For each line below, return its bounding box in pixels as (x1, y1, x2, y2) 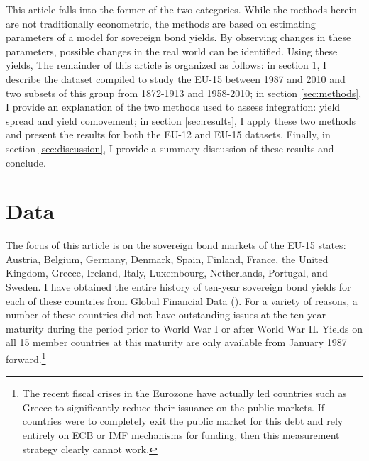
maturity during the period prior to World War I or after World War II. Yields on (6, 321, 363, 335)
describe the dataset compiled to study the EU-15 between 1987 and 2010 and (6, 71, 346, 86)
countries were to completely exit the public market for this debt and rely (22, 413, 343, 428)
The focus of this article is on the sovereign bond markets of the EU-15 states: (6, 238, 346, 252)
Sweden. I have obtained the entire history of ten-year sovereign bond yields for (6, 279, 351, 294)
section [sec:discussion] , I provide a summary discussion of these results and (6, 140, 334, 155)
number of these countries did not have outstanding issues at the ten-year (6, 307, 326, 322)
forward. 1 (6, 350, 46, 366)
